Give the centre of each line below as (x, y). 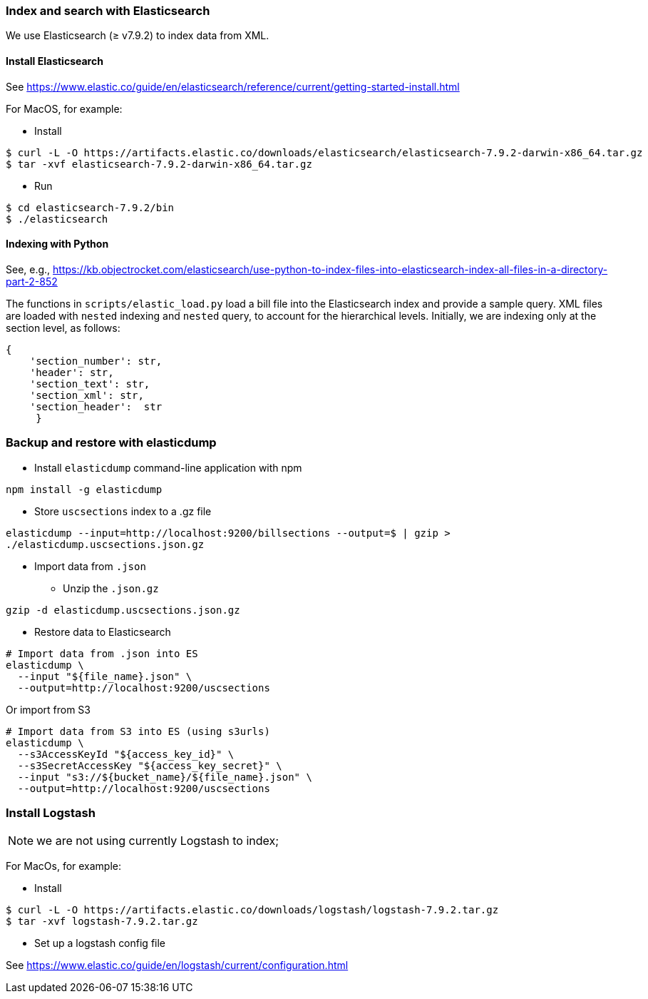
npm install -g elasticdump (84, 489)
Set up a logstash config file (100, 943)
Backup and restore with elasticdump (111, 443)
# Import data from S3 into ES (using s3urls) (138, 731)
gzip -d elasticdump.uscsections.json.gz (123, 610)
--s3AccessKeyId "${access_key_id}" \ (126, 754)
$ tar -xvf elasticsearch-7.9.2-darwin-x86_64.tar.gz (159, 164)
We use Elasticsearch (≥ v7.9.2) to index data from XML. (138, 36)
